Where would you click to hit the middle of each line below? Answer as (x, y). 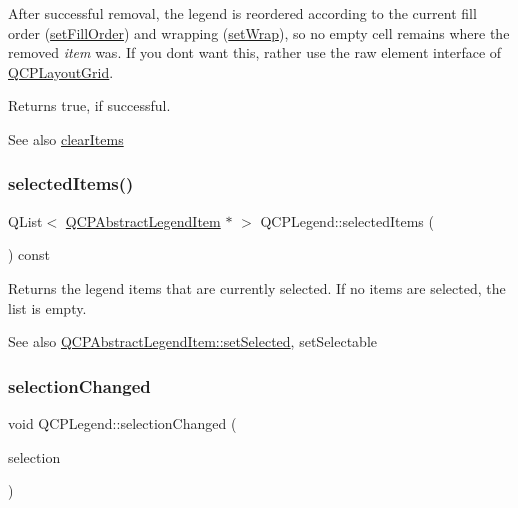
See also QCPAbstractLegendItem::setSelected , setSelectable (193, 341)
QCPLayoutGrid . (61, 71)
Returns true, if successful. (89, 105)
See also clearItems (66, 138)
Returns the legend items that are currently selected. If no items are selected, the (257, 287)
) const (29, 254)
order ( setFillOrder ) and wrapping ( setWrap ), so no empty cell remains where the (259, 32)
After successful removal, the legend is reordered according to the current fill (242, 13)
